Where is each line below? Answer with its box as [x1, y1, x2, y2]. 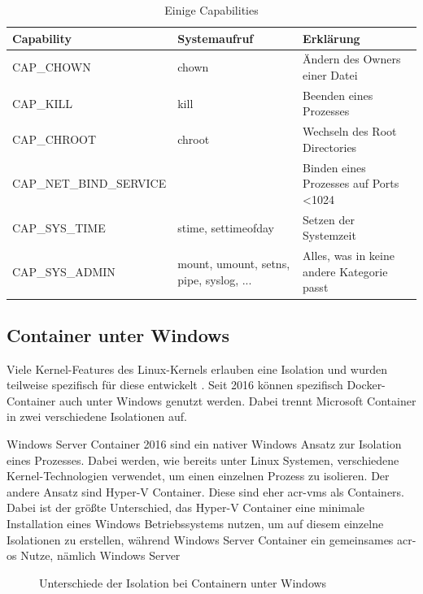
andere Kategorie [303, 262, 388, 280]
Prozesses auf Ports [303, 175, 399, 192]
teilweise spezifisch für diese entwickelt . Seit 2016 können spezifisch [7, 376, 343, 393]
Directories [303, 138, 357, 155]
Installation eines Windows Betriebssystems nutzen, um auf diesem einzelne [7, 515, 384, 532]
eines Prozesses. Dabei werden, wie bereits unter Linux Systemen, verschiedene [7, 451, 399, 468]
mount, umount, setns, [177, 255, 290, 272]
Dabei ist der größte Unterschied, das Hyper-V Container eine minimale [7, 499, 365, 516]
